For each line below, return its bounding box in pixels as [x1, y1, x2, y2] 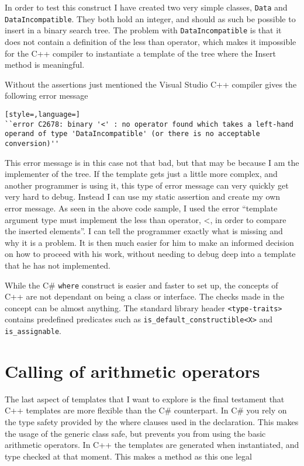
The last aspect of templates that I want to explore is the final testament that [5, 392, 285, 405]
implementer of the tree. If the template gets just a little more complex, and [5, 168, 278, 180]
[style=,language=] [5, 110, 80, 119]
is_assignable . [5, 325, 61, 337]
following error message [5, 89, 88, 102]
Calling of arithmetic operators [5, 359, 260, 382]
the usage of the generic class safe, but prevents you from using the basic [5, 427, 266, 439]
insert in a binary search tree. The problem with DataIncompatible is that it [5, 24, 282, 36]
